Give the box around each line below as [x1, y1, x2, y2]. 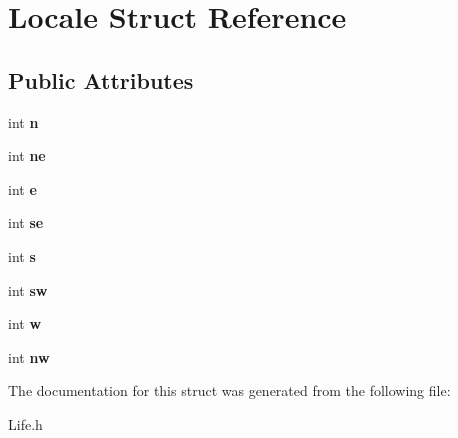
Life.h [8, 413, 43, 434]
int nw [8, 346, 50, 367]
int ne [8, 145, 46, 166]
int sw [8, 279, 48, 300]
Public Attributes [8, 64, 194, 95]
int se [8, 212, 44, 233]
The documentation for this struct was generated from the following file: [8, 380, 451, 401]
